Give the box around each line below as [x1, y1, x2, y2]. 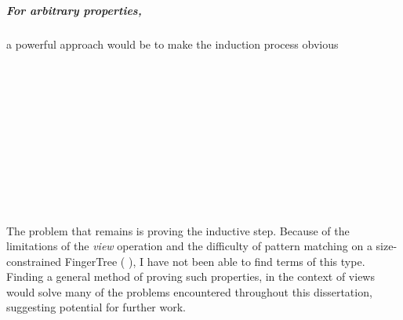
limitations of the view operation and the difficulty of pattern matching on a [6, 238, 372, 254]
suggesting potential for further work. [6, 299, 187, 315]
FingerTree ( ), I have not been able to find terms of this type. [64, 253, 365, 269]
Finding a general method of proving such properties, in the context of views [6, 268, 375, 285]
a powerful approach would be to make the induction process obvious [6, 35, 339, 52]
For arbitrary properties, [6, 2, 142, 18]
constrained [6, 253, 62, 269]
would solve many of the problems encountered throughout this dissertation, [6, 283, 372, 300]
